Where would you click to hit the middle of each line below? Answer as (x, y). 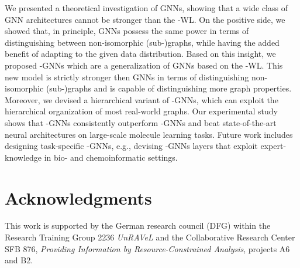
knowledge (23, 157)
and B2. (19, 260)
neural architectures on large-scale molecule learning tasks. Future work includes (149, 134)
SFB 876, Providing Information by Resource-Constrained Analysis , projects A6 (147, 248)
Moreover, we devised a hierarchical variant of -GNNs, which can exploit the (142, 99)
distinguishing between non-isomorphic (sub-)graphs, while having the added (142, 42)
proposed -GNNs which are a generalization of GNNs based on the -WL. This (144, 65)
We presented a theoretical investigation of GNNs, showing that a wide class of (146, 8)
